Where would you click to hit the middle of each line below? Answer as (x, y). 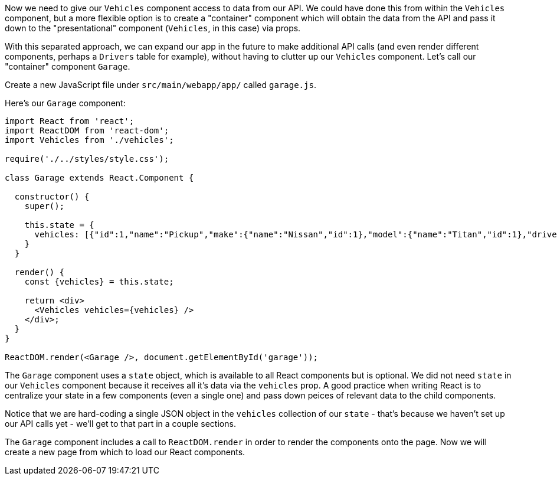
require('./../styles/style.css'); (87, 159)
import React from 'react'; (70, 121)
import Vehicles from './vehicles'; (89, 140)
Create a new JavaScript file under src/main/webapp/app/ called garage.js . (160, 85)
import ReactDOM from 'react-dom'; (87, 130)
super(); (45, 206)
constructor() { (52, 197)
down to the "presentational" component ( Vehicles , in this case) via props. (153, 28)
